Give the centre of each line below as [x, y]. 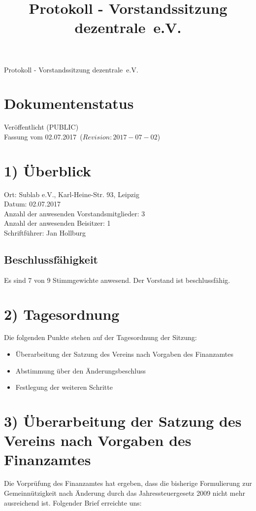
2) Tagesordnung [62, 314]
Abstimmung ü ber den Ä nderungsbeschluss [80, 370]
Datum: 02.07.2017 [32, 204]
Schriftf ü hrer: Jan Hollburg [45, 232]
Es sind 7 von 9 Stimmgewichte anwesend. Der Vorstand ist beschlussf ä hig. [117, 280]
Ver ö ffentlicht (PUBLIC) [41, 127]
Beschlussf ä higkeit [51, 259]
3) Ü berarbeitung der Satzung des [123, 421]
